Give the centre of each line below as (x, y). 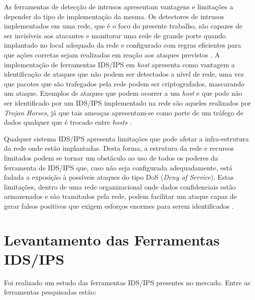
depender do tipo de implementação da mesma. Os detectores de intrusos (114, 16)
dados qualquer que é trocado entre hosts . (68, 122)
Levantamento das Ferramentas (112, 239)
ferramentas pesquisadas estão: (50, 292)
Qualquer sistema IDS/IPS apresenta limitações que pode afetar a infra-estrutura (127, 138)
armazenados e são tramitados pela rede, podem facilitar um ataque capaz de (120, 196)
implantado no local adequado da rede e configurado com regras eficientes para (123, 45)
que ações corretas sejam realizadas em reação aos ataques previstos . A (112, 54)
